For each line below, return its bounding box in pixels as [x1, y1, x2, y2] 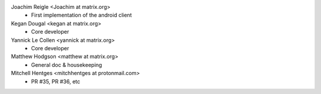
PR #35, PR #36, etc [31, 77, 80, 85]
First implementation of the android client [31, 12, 132, 19]
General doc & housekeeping [31, 61, 102, 68]
